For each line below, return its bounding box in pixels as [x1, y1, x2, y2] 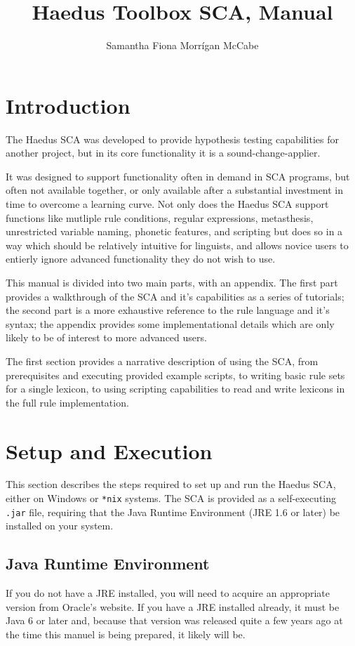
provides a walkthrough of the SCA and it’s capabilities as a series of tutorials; [6, 289, 344, 303]
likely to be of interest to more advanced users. [6, 330, 207, 345]
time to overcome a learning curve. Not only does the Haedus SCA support [6, 197, 329, 211]
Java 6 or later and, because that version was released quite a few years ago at [6, 613, 343, 628]
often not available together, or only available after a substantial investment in [6, 183, 344, 197]
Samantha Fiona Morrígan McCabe [106, 38, 259, 53]
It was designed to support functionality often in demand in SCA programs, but [6, 169, 350, 183]
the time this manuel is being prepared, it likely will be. [6, 626, 246, 641]
